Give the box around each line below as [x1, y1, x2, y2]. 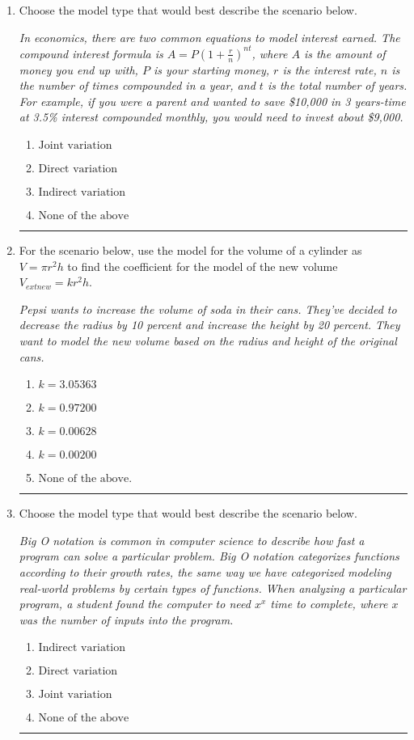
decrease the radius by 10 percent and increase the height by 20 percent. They [19, 316, 400, 333]
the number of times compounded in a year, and [19, 77, 256, 94]
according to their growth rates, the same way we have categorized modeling [19, 564, 391, 580]
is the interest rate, [282, 61, 377, 78]
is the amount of [303, 44, 386, 61]
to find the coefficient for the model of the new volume [67, 257, 338, 274]
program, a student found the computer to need [19, 595, 251, 612]
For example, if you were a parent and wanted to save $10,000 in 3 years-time [19, 92, 406, 109]
